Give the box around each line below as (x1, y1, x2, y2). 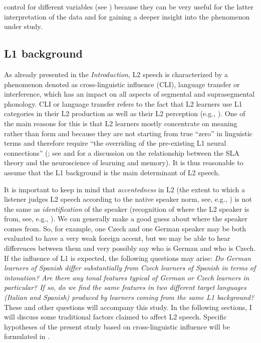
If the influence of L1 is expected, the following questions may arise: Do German (4, 252, 251, 263)
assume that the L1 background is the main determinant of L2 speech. (4, 167, 220, 177)
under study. (4, 21, 43, 32)
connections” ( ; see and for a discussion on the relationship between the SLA (4, 147, 239, 158)
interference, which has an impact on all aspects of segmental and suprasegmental (4, 89, 255, 99)
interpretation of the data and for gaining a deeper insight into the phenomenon (4, 11, 250, 22)
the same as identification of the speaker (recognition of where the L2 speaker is (4, 203, 249, 214)
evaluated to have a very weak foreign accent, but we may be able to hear (4, 233, 230, 243)
